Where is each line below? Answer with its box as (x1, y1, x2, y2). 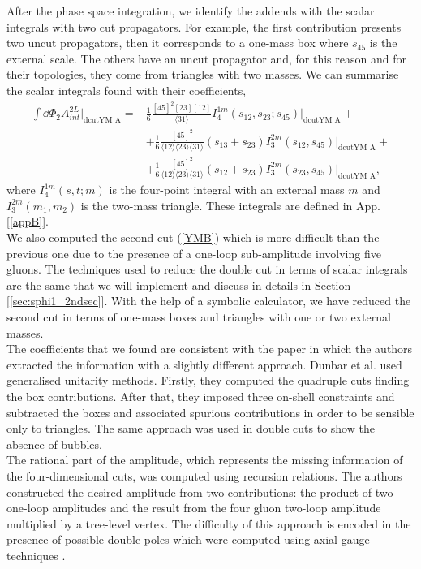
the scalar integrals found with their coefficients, (6, 81, 247, 98)
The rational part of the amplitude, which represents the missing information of (6, 451, 403, 468)
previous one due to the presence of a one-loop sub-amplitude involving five (6, 244, 381, 261)
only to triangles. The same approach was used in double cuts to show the (6, 420, 375, 437)
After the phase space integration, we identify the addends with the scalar (6, 2, 375, 19)
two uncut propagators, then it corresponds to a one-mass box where (6, 34, 349, 51)
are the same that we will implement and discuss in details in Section (6, 276, 351, 293)
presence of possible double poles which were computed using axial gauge (6, 531, 370, 548)
